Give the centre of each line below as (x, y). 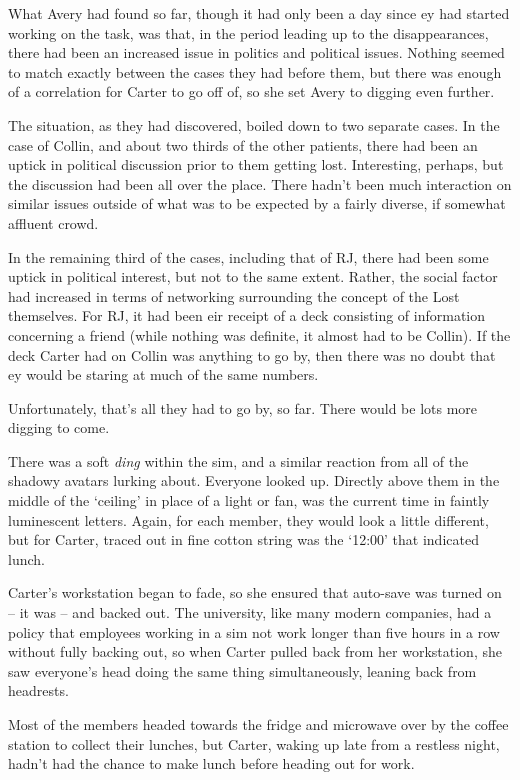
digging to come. (59, 427)
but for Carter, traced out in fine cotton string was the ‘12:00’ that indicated (243, 539)
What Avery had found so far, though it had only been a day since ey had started (259, 13)
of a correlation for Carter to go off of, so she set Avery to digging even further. (251, 91)
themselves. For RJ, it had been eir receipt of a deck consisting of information (247, 315)
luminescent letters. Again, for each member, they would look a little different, (248, 519)
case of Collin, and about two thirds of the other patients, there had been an (243, 144)
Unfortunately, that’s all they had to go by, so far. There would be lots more (243, 407)
